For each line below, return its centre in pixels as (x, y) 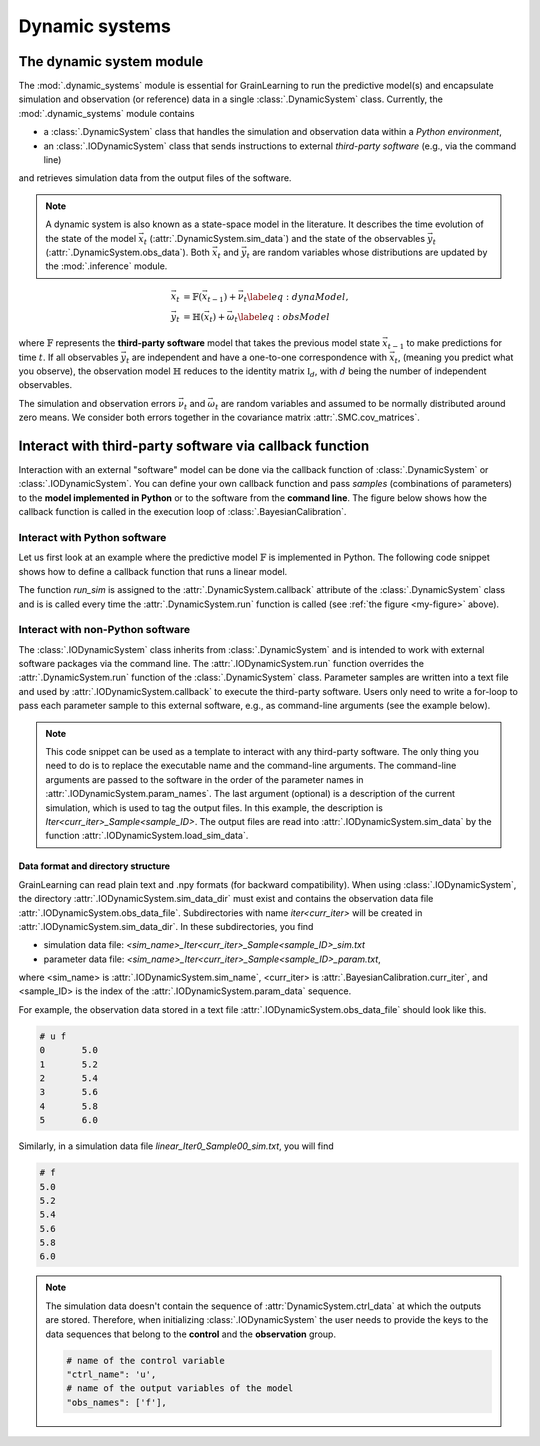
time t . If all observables (68, 357)
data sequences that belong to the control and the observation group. (191, 1334)
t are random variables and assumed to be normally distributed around (360, 404)
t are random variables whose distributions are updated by (367, 253)
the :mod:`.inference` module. (106, 266)
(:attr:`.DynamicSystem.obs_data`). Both (127, 252)
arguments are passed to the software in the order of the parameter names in (204, 779)
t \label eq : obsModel (282, 318)
